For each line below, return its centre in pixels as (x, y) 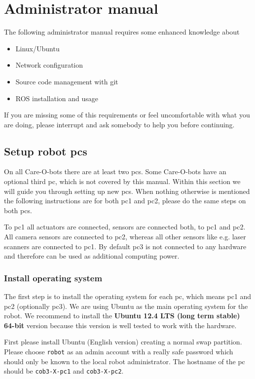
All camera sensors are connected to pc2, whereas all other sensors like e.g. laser (125, 237)
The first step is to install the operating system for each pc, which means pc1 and (128, 296)
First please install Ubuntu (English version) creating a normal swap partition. (123, 342)
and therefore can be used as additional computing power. (92, 256)
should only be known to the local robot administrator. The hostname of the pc (125, 361)
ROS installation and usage (57, 98)
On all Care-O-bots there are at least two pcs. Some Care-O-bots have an (115, 171)
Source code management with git (67, 81)
